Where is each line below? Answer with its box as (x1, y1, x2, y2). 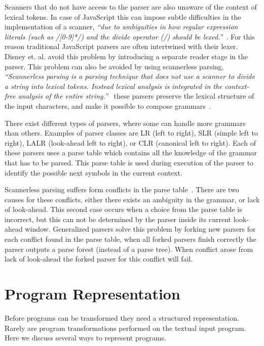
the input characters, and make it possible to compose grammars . (5, 100, 211, 111)
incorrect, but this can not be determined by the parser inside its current (5, 213, 232, 224)
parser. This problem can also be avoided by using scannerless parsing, (5, 61, 224, 71)
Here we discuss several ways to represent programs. (5, 332, 166, 343)
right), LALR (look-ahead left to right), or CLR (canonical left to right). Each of (5, 137, 256, 148)
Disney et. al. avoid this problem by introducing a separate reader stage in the (5, 51, 248, 61)
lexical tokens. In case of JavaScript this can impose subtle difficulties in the (5, 11, 241, 22)
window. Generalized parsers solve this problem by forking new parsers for (25, 224, 256, 234)
